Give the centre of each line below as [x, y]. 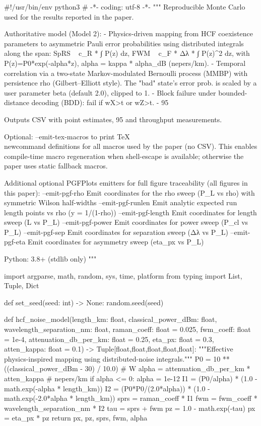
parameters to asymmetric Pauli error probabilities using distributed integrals [124, 43]
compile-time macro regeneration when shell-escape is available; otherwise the [124, 156]
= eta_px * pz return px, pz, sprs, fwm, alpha [76, 418]
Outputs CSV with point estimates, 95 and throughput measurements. [113, 119]
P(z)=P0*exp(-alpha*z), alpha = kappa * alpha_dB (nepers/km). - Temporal [125, 63]
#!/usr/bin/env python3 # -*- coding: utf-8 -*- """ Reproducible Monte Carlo [125, 7]
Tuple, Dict [22, 285]
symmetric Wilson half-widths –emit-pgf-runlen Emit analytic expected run [121, 202]
